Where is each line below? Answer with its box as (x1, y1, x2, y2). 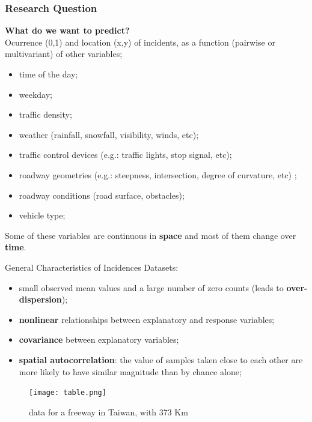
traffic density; (19, 108, 72, 121)
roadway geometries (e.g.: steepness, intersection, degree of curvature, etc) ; (19, 168, 297, 181)
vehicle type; (19, 209, 66, 222)
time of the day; (19, 68, 78, 80)
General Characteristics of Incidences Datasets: (5, 261, 179, 273)
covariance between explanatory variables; (19, 333, 179, 346)
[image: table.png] (29, 388, 106, 397)
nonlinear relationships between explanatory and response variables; (19, 313, 275, 325)
